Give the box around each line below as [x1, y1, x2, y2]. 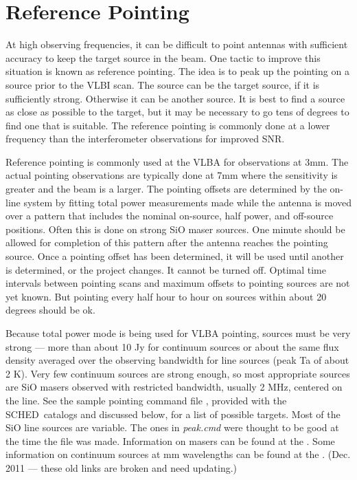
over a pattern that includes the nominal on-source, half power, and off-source [5, 208, 334, 223]
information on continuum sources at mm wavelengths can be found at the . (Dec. [5, 447, 351, 461]
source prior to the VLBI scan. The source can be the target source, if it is [5, 77, 320, 91]
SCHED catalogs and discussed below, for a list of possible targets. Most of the [5, 406, 341, 421]
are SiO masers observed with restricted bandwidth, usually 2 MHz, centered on [5, 380, 343, 394]
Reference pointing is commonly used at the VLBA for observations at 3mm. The [5, 154, 349, 168]
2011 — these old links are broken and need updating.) [5, 460, 238, 474]
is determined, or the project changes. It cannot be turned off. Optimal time [5, 262, 326, 276]
